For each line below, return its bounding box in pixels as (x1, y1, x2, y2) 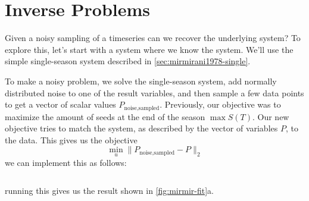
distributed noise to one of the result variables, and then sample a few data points (5, 86, 304, 99)
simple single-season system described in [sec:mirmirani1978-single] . (5, 55, 251, 67)
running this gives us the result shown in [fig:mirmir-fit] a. (5, 184, 214, 197)
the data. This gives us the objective (5, 133, 138, 146)
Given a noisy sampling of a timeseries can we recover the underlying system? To (5, 32, 301, 44)
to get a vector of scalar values (5, 98, 116, 111)
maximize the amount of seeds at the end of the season (5, 110, 205, 123)
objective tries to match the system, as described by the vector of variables (5, 122, 278, 134)
